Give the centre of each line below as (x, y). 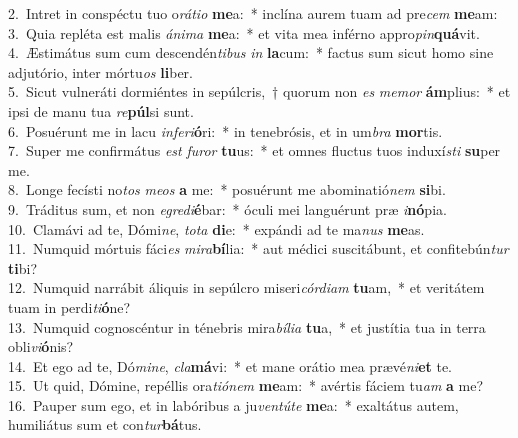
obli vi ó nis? (41, 346)
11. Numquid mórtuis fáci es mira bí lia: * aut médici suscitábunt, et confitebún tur (258, 248)
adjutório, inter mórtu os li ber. (100, 71)
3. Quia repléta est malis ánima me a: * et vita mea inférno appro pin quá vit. (244, 32)
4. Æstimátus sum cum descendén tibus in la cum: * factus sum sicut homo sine (251, 52)
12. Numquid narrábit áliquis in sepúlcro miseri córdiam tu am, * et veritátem (246, 287)
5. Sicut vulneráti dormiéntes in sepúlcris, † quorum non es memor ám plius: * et (259, 91)
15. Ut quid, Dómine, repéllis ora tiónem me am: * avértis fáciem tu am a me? (245, 385)
